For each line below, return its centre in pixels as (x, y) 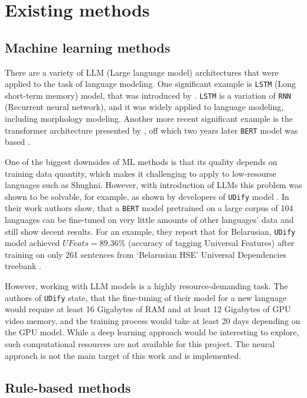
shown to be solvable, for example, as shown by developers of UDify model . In (147, 196)
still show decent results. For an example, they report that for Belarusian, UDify (150, 231)
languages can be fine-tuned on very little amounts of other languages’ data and (149, 220)
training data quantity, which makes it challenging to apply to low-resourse (141, 173)
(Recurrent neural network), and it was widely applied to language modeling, (144, 107)
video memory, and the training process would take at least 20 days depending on (153, 320)
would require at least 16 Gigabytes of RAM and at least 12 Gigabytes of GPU (148, 309)
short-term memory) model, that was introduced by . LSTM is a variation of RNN (148, 95)
